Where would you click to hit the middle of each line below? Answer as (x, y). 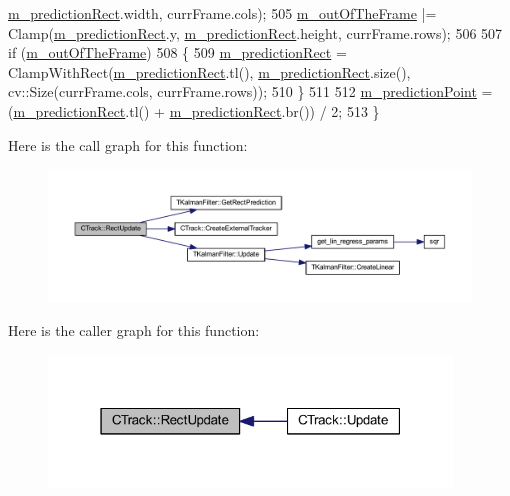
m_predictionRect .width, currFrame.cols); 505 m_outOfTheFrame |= (222, 13)
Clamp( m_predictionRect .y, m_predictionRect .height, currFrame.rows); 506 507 (255, 32)
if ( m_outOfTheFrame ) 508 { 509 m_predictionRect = (177, 52)
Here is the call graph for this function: (128, 144)
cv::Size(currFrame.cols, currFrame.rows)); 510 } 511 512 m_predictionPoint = (250, 91)
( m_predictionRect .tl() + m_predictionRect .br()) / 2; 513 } (194, 110)
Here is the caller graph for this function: (134, 330)
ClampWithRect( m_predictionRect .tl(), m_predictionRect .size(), (209, 71)
